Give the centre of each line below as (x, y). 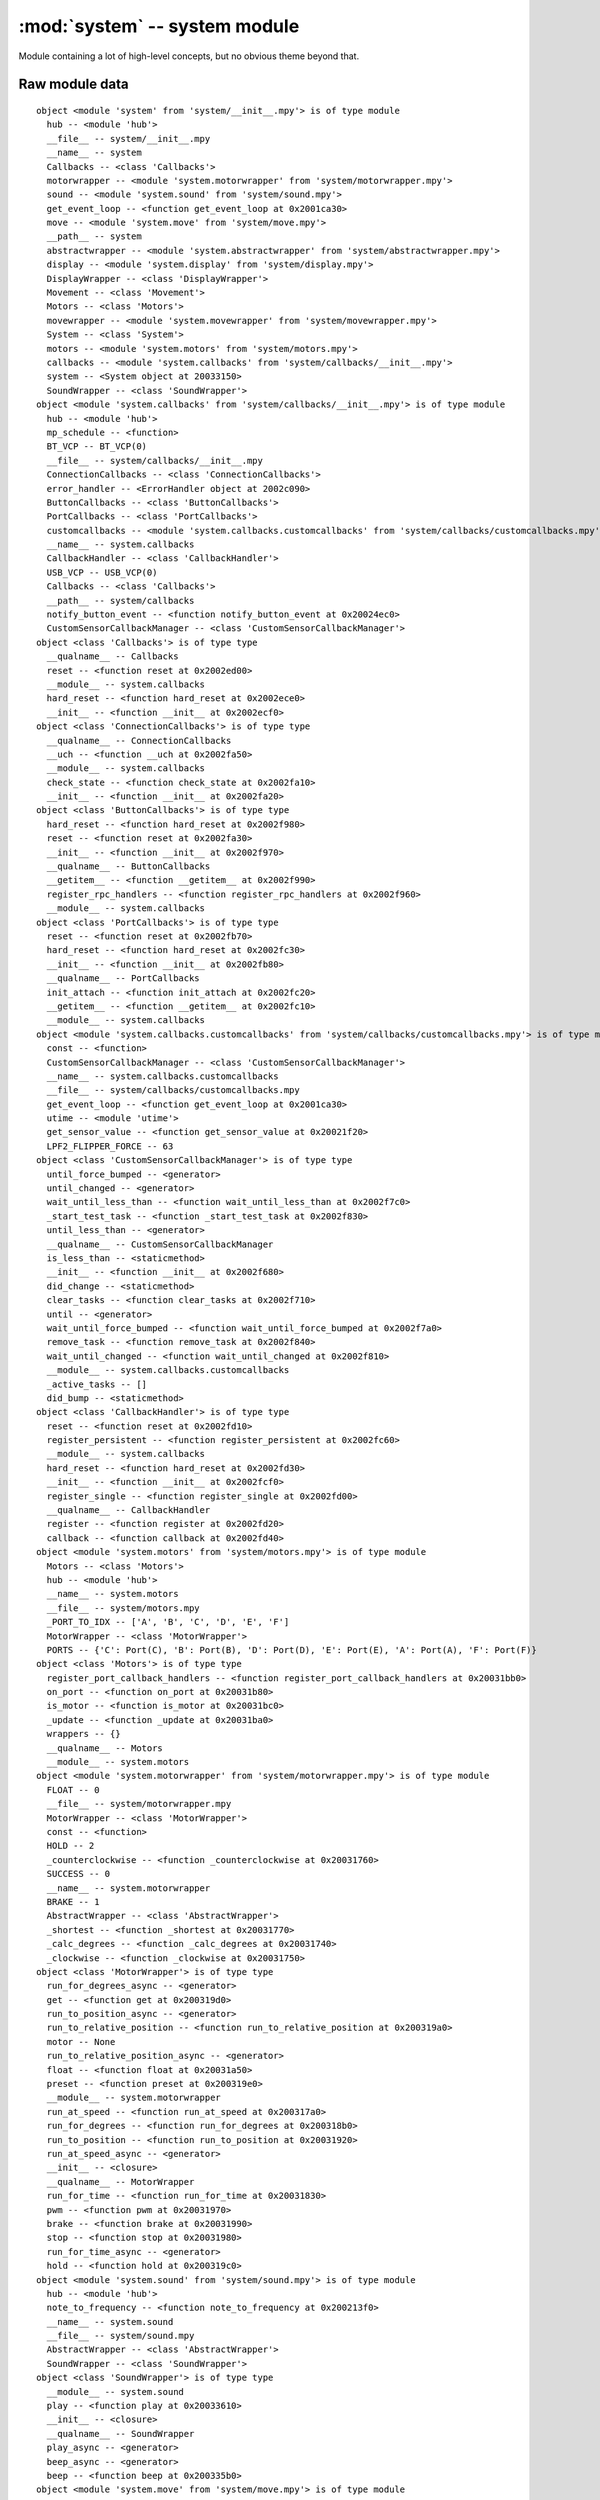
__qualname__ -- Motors (105, 1748)
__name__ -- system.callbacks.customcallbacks (162, 1076)
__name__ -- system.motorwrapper (128, 1888)
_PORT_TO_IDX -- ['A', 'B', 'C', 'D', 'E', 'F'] (168, 1622)
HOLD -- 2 (70, 1846)
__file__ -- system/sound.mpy (120, 2336)
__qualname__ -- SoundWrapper (120, 2433)
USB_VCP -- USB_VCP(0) (102, 572)
